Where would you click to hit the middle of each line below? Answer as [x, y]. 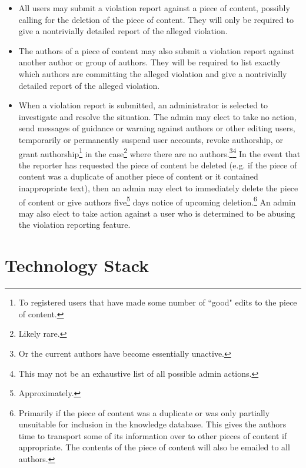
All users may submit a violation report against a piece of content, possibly [154, 8]
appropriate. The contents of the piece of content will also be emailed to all [154, 447]
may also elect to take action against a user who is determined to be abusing [157, 213]
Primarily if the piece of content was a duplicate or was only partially [144, 412]
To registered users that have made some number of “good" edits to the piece [158, 302]
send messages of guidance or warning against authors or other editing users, [157, 128]
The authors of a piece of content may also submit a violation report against [157, 50]
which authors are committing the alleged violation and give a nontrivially [153, 73]
